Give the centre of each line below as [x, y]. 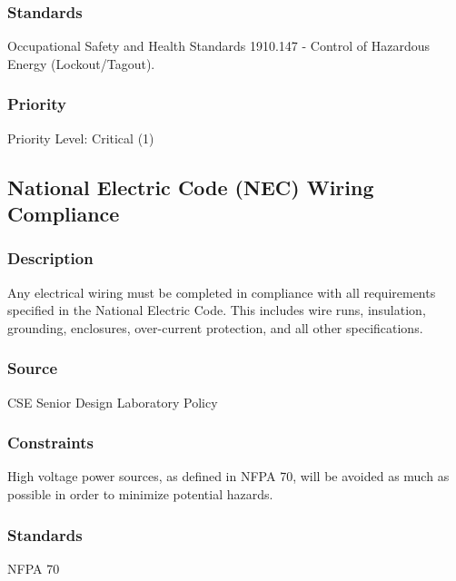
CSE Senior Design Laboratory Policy [113, 402]
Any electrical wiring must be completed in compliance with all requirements [222, 292]
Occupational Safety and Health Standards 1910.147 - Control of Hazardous [219, 46]
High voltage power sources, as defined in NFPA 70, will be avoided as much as [228, 476]
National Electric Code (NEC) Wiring [191, 187]
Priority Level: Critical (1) [81, 138]
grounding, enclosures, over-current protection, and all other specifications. [215, 327]
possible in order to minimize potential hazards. [140, 494]
